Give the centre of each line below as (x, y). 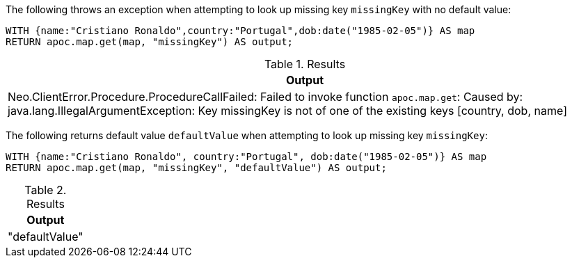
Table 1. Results (305, 64)
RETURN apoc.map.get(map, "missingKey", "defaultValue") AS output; (196, 168)
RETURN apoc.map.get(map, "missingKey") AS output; (150, 42)
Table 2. (46, 190)
